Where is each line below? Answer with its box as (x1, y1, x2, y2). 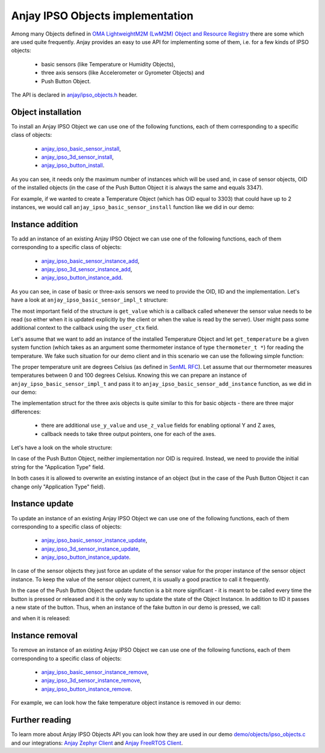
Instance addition (11, 219, 78, 229)
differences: (11, 408, 42, 415)
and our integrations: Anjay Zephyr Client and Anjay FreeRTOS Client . (11, 739, 183, 746)
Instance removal (11, 631, 78, 641)
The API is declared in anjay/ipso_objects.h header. (11, 91, 138, 98)
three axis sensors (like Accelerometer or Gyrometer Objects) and (41, 69, 205, 77)
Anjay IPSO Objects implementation (11, 9, 194, 22)
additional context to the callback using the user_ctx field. (11, 324, 159, 332)
